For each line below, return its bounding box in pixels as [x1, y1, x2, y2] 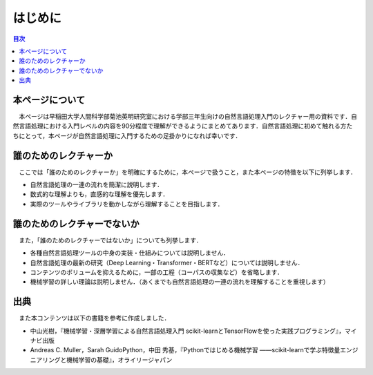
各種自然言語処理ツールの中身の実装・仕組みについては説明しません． [30, 249, 229, 257]
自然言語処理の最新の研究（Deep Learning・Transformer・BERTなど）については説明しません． [30, 258, 304, 267]
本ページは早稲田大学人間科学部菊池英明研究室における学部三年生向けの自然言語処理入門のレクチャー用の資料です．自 [18, 113, 358, 121]
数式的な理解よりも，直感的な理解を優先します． [30, 190, 169, 198]
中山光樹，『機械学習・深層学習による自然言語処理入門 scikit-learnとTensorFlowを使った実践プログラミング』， [30, 327, 345, 335]
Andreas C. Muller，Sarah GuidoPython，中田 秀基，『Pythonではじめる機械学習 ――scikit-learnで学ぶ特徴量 [30, 346, 341, 354]
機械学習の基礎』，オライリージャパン [66, 356, 173, 364]
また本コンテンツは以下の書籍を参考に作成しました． [18, 314, 171, 323]
